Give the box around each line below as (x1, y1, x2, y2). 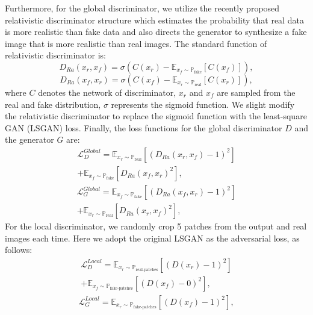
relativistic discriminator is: (5, 49, 106, 61)
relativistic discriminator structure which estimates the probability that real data (5, 13, 304, 26)
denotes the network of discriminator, (38, 86, 176, 98)
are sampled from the (217, 86, 296, 98)
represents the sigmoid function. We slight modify (111, 98, 295, 110)
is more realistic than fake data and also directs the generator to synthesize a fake (5, 25, 307, 38)
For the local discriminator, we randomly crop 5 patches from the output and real (5, 220, 307, 232)
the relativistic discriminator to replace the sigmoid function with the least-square (5, 110, 307, 122)
